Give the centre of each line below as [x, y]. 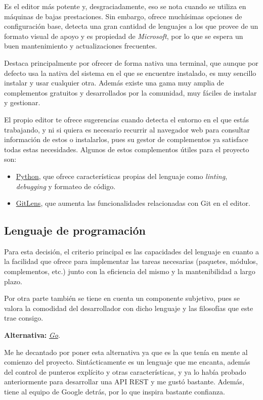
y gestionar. [22, 102]
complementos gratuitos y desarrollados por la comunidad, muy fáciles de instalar [130, 92]
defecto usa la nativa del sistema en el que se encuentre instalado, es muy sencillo [130, 73]
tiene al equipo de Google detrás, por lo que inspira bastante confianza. [115, 392]
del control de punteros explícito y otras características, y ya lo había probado [125, 371]
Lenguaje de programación [75, 230]
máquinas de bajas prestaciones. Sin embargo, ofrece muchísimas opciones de [123, 16]
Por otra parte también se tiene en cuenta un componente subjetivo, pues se [122, 298]
